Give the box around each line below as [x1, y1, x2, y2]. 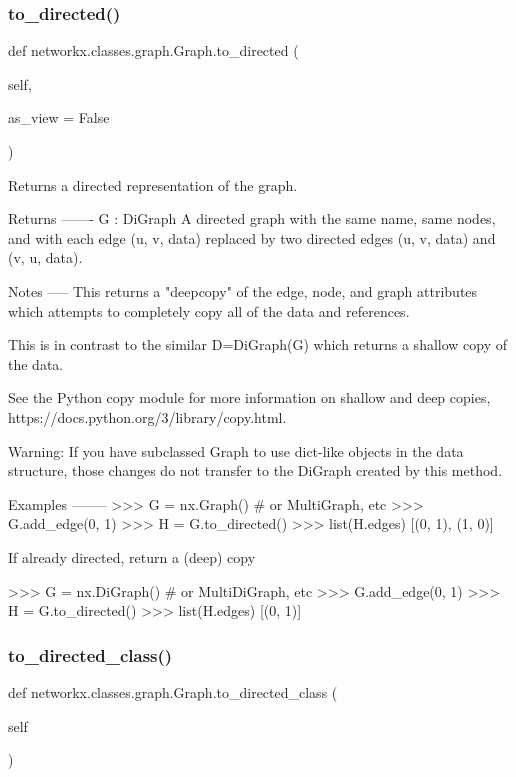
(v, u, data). [8, 247, 83, 268]
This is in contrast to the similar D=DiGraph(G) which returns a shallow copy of [8, 334, 508, 355]
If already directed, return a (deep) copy [8, 546, 256, 567]
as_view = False [8, 107, 110, 128]
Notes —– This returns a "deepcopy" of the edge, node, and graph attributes [8, 280, 478, 301]
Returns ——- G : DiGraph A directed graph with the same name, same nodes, [8, 208, 496, 229]
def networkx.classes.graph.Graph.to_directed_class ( [8, 681, 338, 702]
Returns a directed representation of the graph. [8, 174, 298, 195]
